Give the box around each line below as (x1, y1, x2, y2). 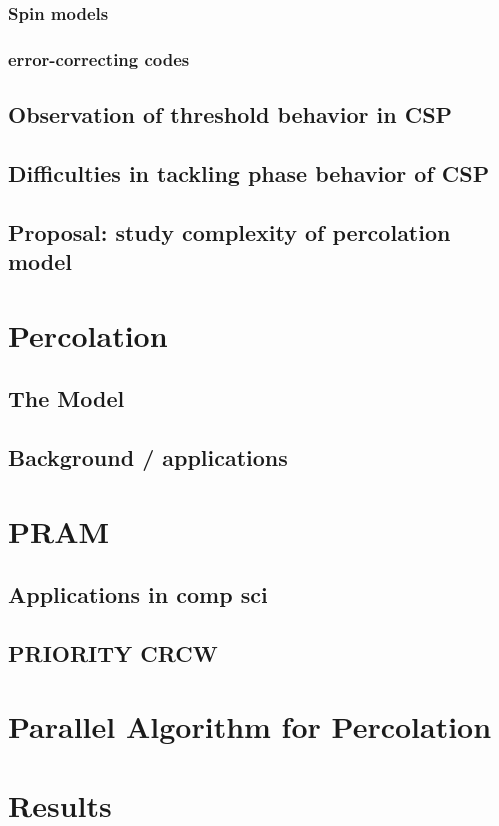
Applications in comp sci (8, 579, 268, 610)
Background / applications (8, 441, 288, 472)
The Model (8, 383, 125, 414)
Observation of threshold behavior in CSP (8, 99, 453, 130)
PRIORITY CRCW (8, 637, 218, 668)
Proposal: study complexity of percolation (8, 216, 451, 247)
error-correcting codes (8, 46, 190, 71)
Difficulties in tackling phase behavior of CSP (8, 157, 490, 188)
